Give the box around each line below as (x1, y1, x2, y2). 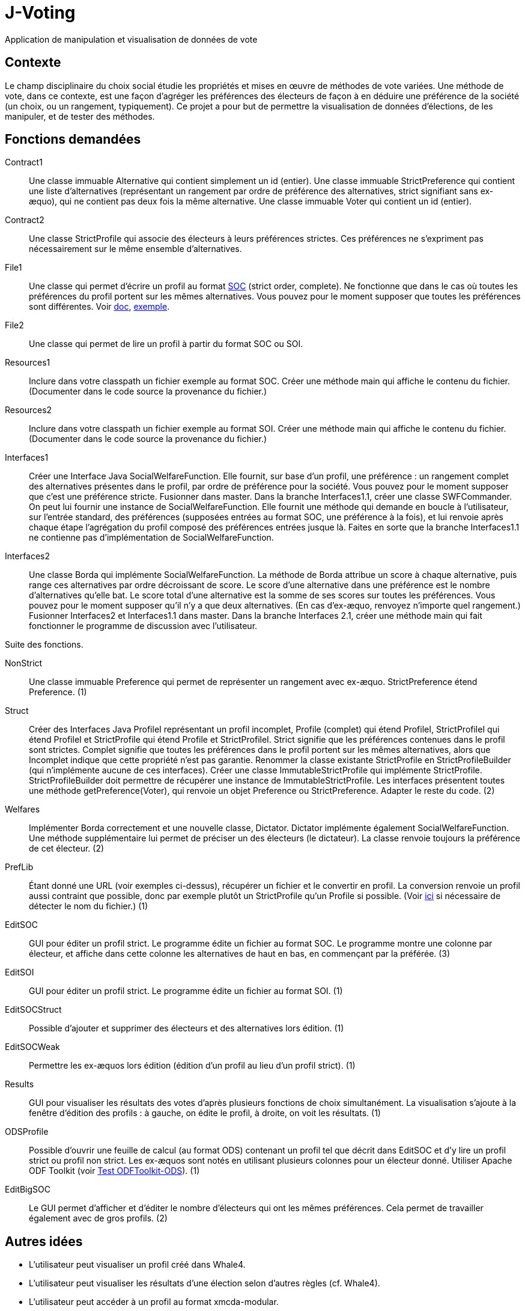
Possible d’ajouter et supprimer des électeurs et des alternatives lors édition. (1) (29, 1023, 344, 1034)
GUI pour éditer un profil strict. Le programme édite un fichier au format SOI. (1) (29, 986, 343, 996)
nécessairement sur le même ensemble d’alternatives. (29, 244, 242, 254)
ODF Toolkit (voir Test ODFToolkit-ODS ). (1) (29, 1165, 200, 1176)
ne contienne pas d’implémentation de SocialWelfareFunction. (29, 532, 274, 543)
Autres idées (5, 1233, 83, 1249)
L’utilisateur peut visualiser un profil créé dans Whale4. (29, 1259, 246, 1270)
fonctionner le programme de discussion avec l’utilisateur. (29, 621, 258, 631)
